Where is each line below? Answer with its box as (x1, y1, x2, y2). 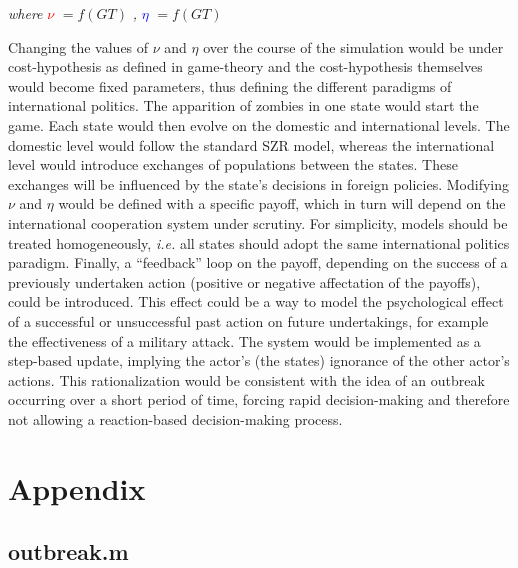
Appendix (8, 467, 146, 508)
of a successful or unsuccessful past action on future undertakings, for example (8, 310, 489, 331)
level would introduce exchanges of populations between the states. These (8, 154, 458, 175)
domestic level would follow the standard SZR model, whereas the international (8, 134, 495, 155)
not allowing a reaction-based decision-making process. (8, 408, 343, 429)
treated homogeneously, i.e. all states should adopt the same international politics (8, 232, 510, 253)
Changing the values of (8, 36, 149, 57)
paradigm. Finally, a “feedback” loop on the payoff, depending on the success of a (8, 252, 508, 273)
